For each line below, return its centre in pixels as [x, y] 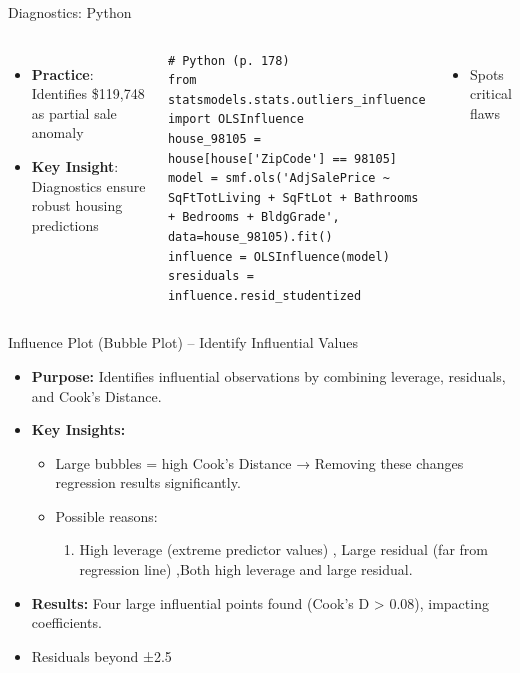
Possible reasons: [106, 515]
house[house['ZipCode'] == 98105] [282, 158]
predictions [65, 224]
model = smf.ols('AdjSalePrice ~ [278, 178]
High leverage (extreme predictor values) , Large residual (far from [283, 549]
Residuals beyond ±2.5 [101, 655]
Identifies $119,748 [88, 93]
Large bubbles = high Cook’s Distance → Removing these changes [259, 462]
